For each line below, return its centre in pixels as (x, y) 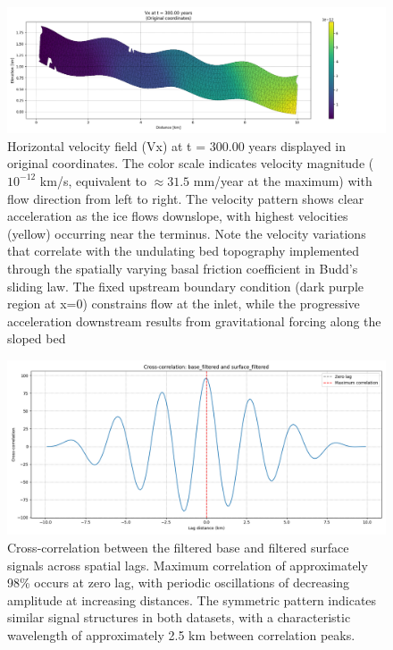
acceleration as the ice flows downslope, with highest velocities (178, 216)
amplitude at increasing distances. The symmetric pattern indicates (192, 599)
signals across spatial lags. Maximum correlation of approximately (188, 565)
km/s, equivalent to (93, 180)
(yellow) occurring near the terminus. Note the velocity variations (187, 233)
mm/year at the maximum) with (283, 180)
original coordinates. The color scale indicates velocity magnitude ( (191, 163)
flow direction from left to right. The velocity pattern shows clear (186, 198)
